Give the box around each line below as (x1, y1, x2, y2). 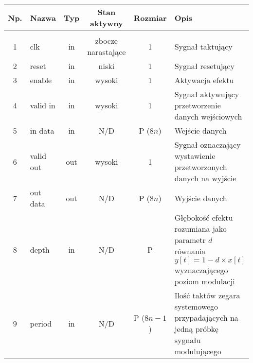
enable (30, 74, 52, 86)
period (30, 317, 52, 329)
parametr (174, 234, 206, 245)
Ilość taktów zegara (174, 290, 240, 301)
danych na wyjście (174, 173, 236, 184)
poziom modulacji (174, 276, 235, 287)
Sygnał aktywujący (174, 88, 239, 100)
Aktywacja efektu (174, 74, 234, 86)
